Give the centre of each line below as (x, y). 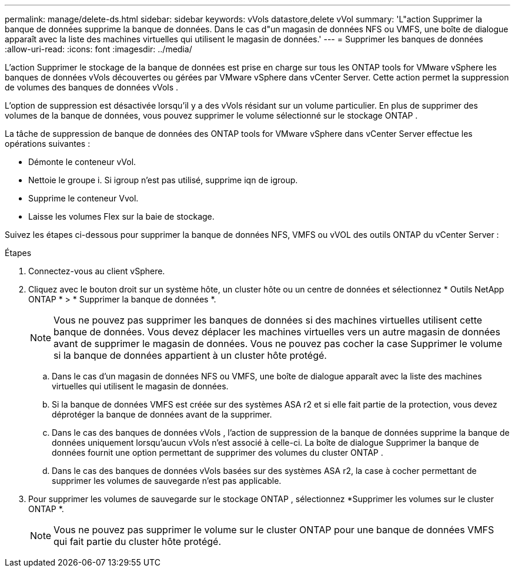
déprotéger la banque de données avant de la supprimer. (162, 414)
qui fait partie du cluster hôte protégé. (137, 541)
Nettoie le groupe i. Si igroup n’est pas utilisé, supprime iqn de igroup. (163, 180)
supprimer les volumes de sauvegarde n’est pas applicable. (167, 481)
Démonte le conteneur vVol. (82, 162)
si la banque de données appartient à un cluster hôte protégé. (190, 355)
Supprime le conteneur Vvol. (83, 198)
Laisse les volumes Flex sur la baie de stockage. (121, 216)
